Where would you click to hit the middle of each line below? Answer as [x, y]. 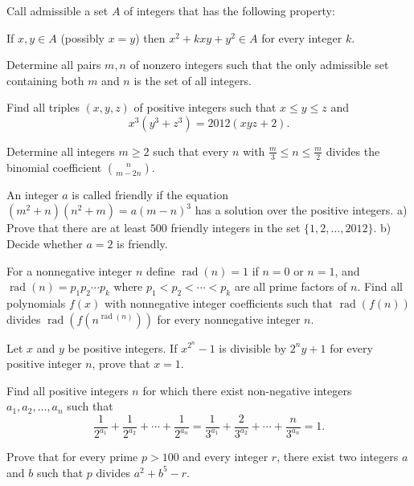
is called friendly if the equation [150, 194]
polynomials [36, 302]
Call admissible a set [57, 10]
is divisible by [253, 347]
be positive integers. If [123, 347]
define [160, 270]
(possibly [82, 37]
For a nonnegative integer [70, 270]
